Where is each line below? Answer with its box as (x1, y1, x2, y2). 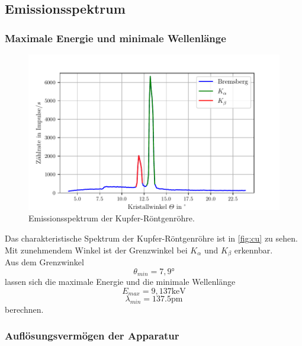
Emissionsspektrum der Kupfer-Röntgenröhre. (28, 212, 195, 224)
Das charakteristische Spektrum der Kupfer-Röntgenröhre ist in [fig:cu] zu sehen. (5, 232, 298, 244)
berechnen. (5, 303, 44, 315)
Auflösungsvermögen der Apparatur (5, 328, 179, 343)
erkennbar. (234, 243, 273, 256)
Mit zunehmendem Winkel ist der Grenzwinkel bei (5, 243, 188, 256)
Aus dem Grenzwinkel (5, 256, 84, 268)
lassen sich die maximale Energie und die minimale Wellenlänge (5, 275, 236, 288)
